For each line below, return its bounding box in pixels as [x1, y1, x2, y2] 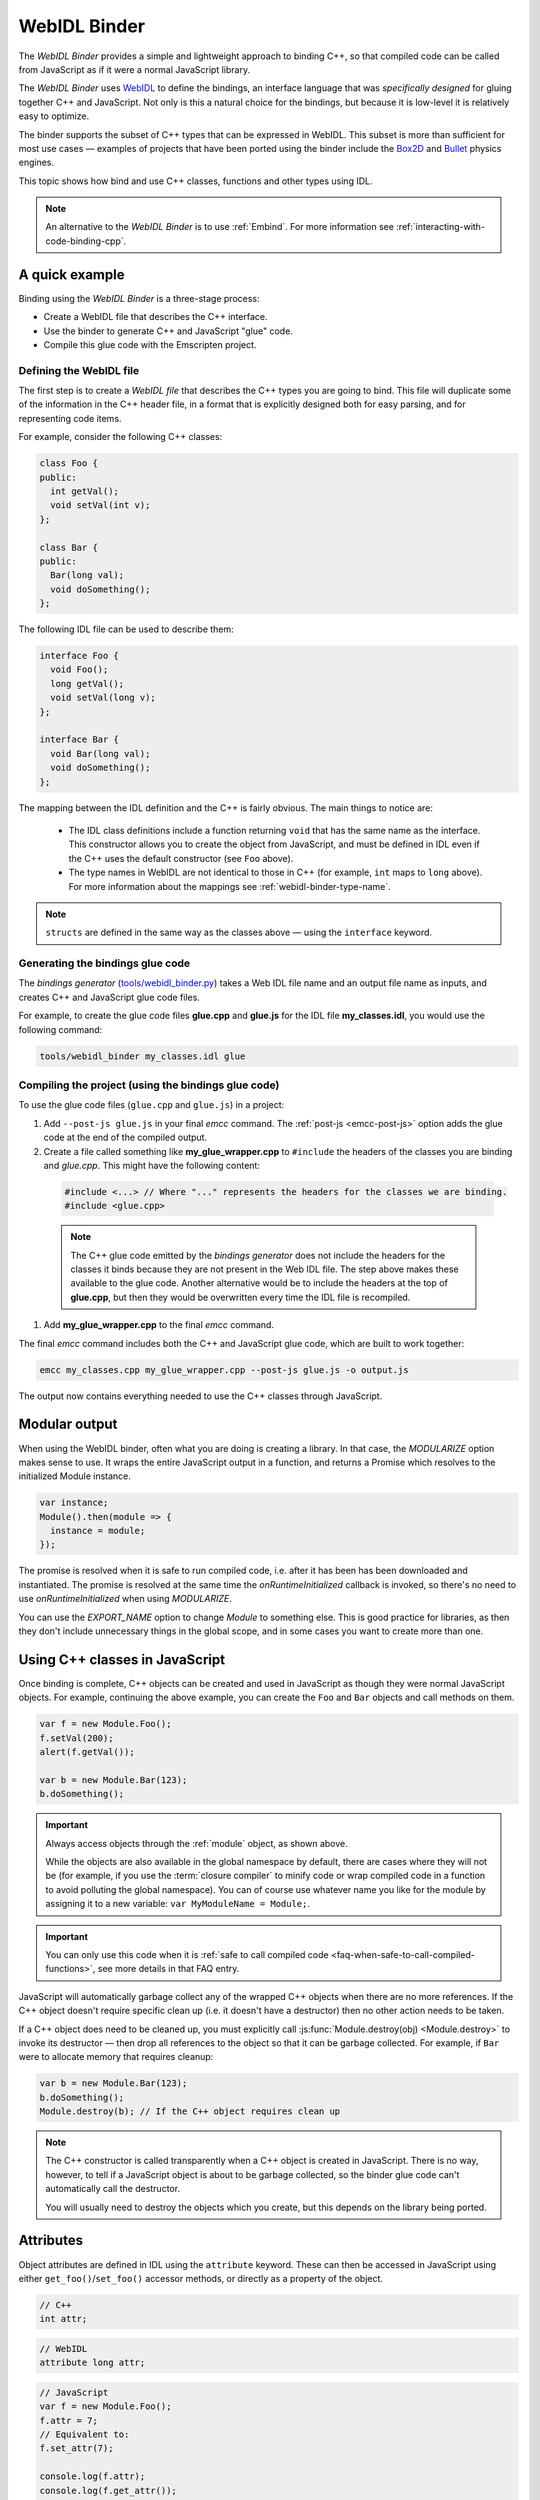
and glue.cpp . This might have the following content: [43, 1159, 260, 1171]
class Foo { [39, 458, 99, 469]
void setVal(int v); [50, 500, 151, 511]
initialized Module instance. [18, 1470, 132, 1482]
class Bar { [39, 541, 99, 553]
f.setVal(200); [39, 1732, 114, 1744]
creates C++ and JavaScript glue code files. [18, 991, 200, 1003]
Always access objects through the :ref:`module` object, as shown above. [45, 1837, 349, 1849]
